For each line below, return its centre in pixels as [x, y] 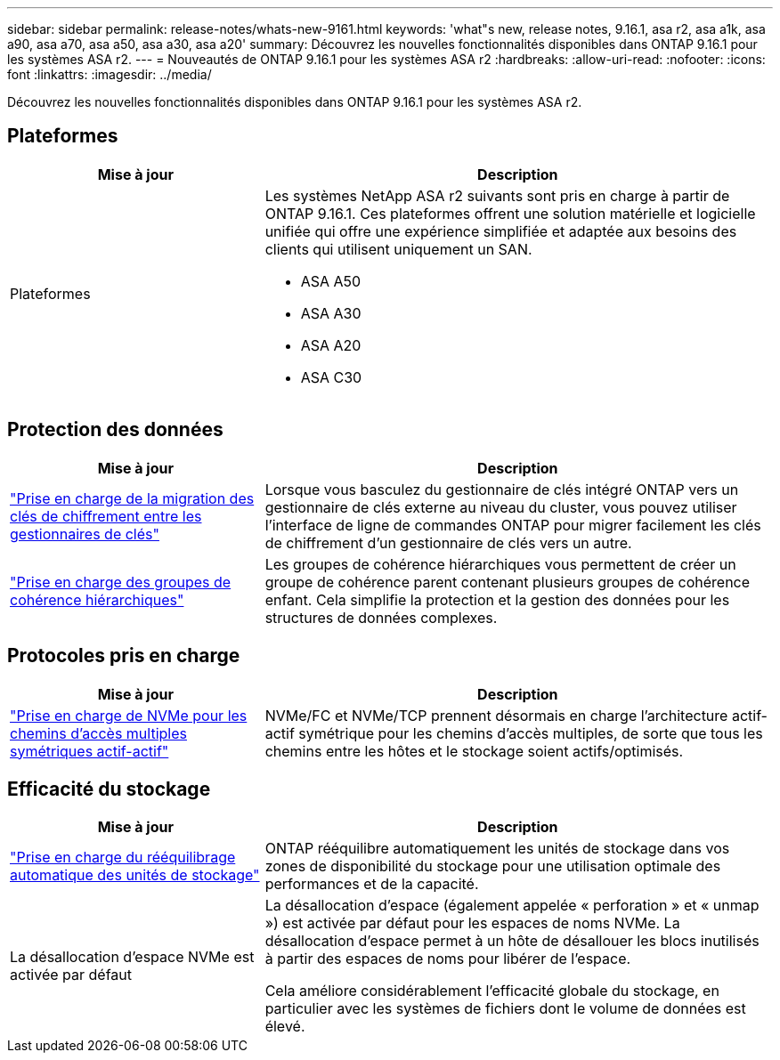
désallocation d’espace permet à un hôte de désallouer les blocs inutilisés [512, 941]
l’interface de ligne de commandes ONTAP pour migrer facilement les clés [513, 525]
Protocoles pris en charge [124, 656]
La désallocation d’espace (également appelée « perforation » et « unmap [512, 906]
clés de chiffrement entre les [106, 516]
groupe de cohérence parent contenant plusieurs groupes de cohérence [508, 582]
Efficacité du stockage [109, 789]
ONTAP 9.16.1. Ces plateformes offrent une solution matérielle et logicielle [510, 213]
